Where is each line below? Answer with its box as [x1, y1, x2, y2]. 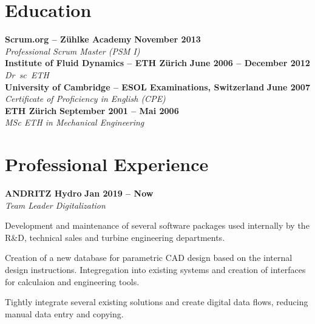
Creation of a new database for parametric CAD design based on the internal [5, 251, 293, 264]
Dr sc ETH [5, 68, 49, 81]
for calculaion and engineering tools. [5, 275, 140, 288]
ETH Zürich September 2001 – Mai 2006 [5, 104, 179, 116]
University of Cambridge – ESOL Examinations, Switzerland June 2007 [5, 80, 310, 93]
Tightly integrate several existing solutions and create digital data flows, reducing [5, 295, 308, 308]
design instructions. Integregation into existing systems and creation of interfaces [5, 263, 306, 275]
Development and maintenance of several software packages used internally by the [5, 219, 310, 232]
